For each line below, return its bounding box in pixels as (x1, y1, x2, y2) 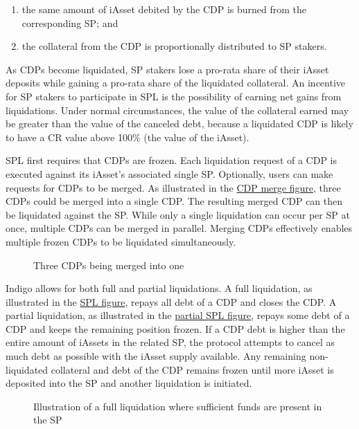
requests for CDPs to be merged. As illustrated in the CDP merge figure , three (6, 180, 341, 194)
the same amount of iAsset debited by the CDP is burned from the (21, 2, 307, 16)
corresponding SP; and (21, 15, 119, 30)
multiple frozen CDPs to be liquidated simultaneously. (6, 234, 236, 248)
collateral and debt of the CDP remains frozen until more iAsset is (51, 362, 334, 376)
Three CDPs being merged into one (33, 257, 184, 272)
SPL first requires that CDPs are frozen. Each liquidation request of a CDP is (6, 153, 338, 167)
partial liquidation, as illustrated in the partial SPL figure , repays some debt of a (6, 308, 350, 322)
